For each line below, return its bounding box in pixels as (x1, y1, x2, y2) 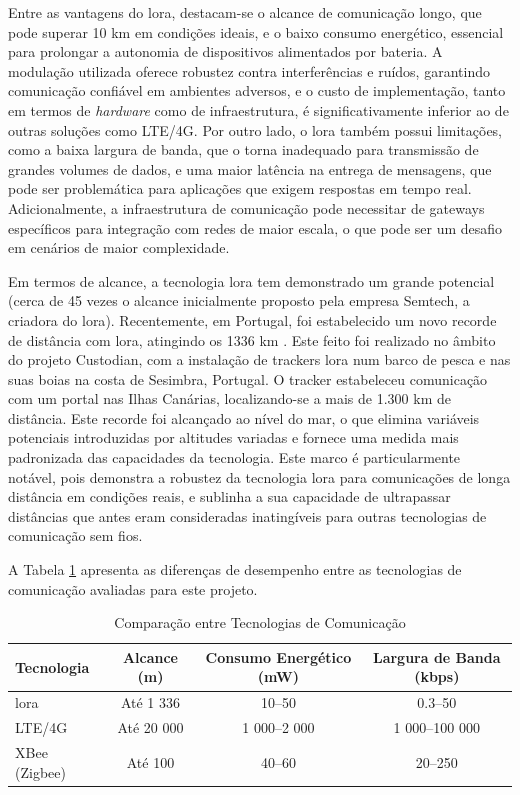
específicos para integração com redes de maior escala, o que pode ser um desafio (8, 217, 503, 238)
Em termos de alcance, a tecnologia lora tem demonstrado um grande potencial (8, 270, 495, 291)
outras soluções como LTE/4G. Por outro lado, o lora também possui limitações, (8, 119, 503, 140)
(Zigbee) (15, 761, 66, 782)
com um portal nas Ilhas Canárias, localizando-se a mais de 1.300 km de (8, 388, 451, 409)
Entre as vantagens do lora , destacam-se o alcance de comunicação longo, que (8, 2, 482, 22)
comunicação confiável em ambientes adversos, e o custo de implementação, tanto (8, 80, 506, 101)
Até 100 (126, 751, 175, 772)
